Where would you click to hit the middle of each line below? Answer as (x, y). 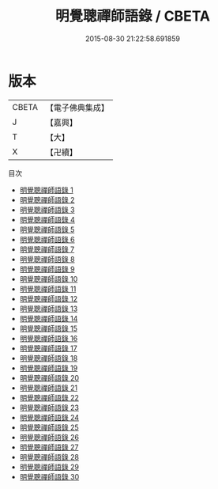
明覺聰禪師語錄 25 (49, 427)
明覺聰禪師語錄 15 (48, 328)
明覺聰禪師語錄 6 (47, 239)
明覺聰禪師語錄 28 (49, 457)
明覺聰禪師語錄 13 (49, 309)
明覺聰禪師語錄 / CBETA (133, 16)
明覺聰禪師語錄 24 (49, 417)
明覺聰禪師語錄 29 (49, 467)
